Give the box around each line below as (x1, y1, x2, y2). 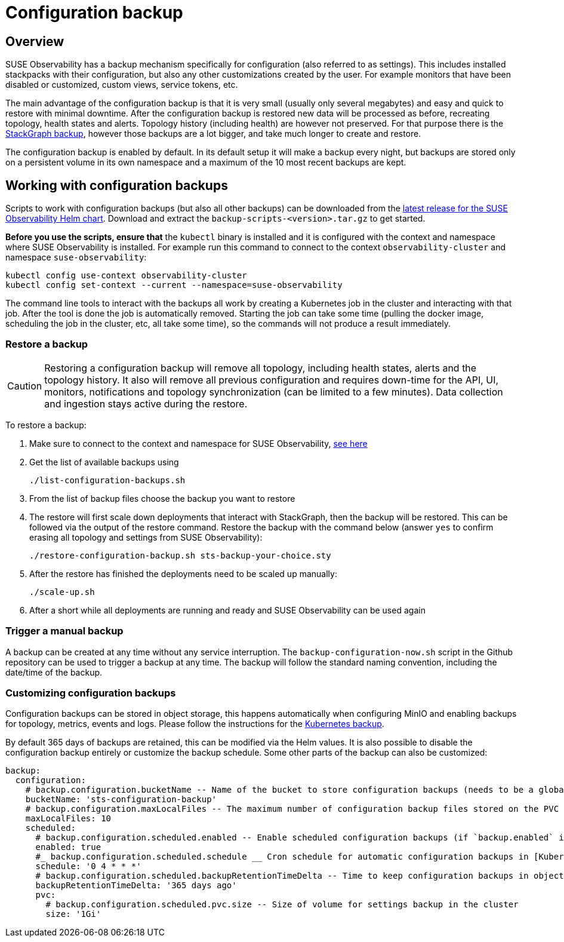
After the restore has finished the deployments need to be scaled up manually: (29, 568, 337, 579)
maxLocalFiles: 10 (25, 814, 112, 824)
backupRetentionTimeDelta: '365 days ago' (35, 880, 237, 891)
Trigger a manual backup (5, 625, 124, 637)
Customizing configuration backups (5, 686, 176, 699)
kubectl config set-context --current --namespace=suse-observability (5, 280, 343, 290)
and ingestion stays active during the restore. (44, 397, 248, 410)
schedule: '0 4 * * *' (35, 861, 141, 872)
